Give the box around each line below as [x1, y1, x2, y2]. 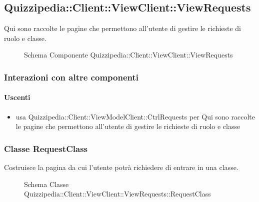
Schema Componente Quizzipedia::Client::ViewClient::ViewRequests [24, 49, 233, 60]
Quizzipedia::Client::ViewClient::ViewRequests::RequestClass [24, 188, 211, 199]
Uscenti [4, 92, 30, 102]
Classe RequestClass [4, 142, 87, 154]
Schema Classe [24, 178, 69, 189]
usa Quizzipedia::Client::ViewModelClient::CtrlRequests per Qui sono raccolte [15, 111, 255, 121]
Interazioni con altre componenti [4, 70, 138, 83]
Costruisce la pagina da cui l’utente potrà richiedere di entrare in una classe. [4, 162, 238, 172]
